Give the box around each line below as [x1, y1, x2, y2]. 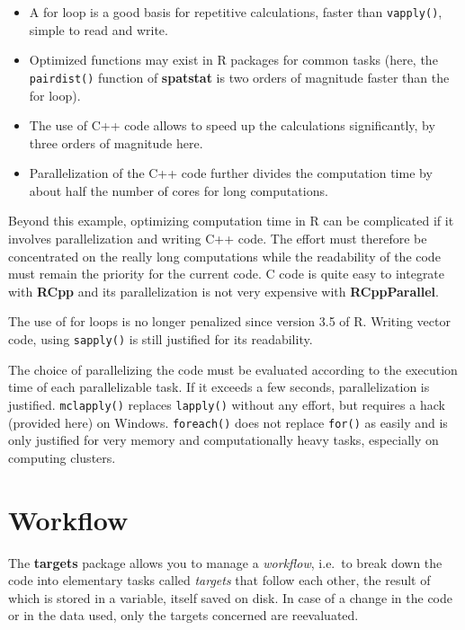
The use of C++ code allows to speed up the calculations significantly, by [29, 116, 435, 135]
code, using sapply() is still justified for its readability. [8, 330, 313, 349]
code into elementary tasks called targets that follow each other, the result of [8, 571, 431, 590]
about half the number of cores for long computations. [29, 181, 328, 200]
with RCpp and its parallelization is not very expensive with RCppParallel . [8, 281, 439, 300]
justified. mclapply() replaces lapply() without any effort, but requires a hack [8, 395, 445, 413]
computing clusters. [8, 448, 116, 466]
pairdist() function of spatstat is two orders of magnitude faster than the [29, 67, 450, 86]
